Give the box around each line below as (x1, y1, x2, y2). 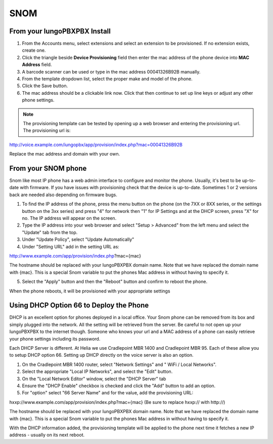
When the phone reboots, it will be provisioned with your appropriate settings (9, 288, 170, 294)
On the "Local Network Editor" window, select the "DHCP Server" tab (22, 376, 166, 382)
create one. (22, 47, 46, 53)
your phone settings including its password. (9, 336, 101, 342)
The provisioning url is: (23, 127, 71, 134)
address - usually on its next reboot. (9, 432, 85, 438)
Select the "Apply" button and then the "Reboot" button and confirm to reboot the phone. (22, 279, 207, 285)
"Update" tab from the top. (22, 229, 78, 235)
